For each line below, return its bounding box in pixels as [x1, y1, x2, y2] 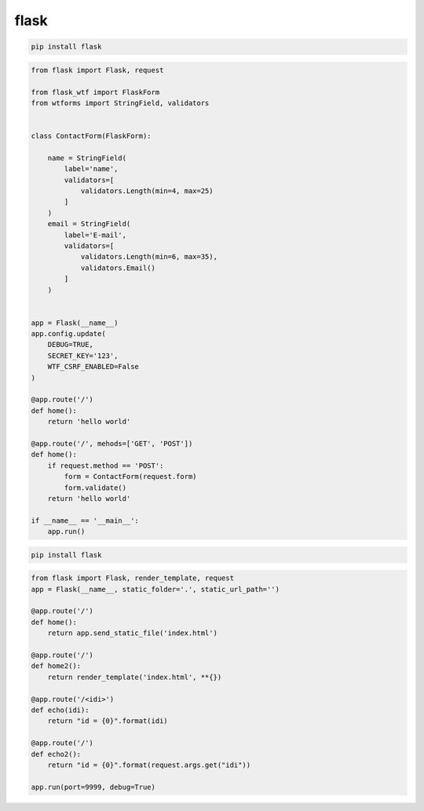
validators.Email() [80, 263, 156, 272]
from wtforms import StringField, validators [31, 98, 210, 108]
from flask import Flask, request [31, 65, 164, 75]
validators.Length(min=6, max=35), [80, 252, 217, 261]
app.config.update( [31, 330, 106, 338]
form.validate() [64, 483, 127, 492]
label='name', [64, 165, 119, 174]
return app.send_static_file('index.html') [47, 629, 217, 637]
